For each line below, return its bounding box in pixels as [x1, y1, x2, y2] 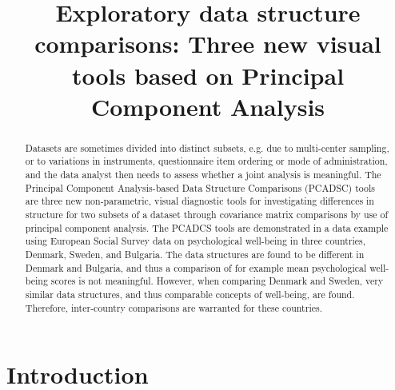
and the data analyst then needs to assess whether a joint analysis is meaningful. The [25, 168, 381, 181]
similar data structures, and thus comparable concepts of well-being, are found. [25, 287, 355, 300]
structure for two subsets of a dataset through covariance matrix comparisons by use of [25, 208, 389, 221]
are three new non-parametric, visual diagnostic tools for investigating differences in [25, 194, 374, 208]
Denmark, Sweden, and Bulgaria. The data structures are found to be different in [25, 247, 365, 261]
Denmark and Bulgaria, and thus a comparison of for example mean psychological [25, 261, 367, 274]
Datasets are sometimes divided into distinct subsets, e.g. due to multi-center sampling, [25, 141, 389, 154]
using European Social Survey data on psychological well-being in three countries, [25, 234, 366, 248]
